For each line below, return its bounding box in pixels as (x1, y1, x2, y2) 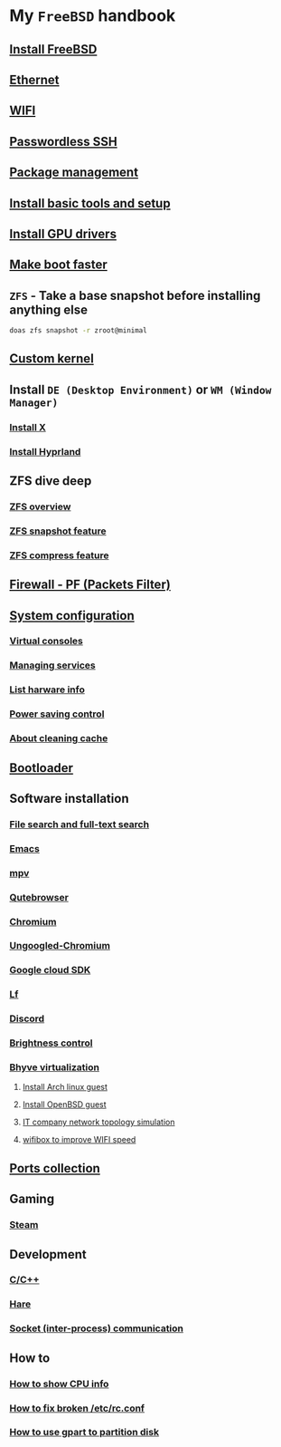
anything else (9, 302, 89, 317)
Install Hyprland (9, 445, 81, 458)
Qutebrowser (9, 891, 70, 903)
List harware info (9, 683, 86, 696)
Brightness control (9, 1037, 93, 1049)
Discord (9, 1012, 45, 1025)
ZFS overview (9, 500, 71, 513)
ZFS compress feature (9, 549, 109, 562)
